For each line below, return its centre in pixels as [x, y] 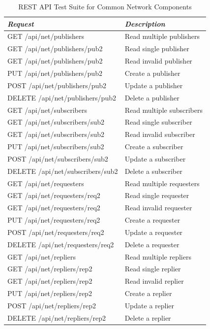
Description [145, 23]
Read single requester [157, 195]
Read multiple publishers [162, 36]
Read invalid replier [154, 281]
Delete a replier [148, 317]
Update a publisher [154, 85]
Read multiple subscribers [164, 110]
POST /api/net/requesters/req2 [56, 232]
